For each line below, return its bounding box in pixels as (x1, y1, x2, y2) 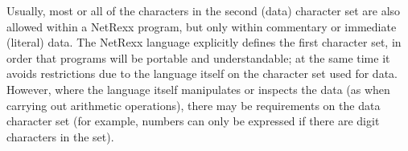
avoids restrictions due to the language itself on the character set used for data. (6, 65, 398, 82)
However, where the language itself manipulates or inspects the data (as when (6, 80, 390, 97)
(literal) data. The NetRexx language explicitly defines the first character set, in (6, 34, 402, 51)
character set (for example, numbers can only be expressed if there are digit (6, 112, 380, 129)
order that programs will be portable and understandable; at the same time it (6, 49, 390, 66)
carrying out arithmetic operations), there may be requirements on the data (6, 96, 381, 113)
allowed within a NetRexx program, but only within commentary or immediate (6, 18, 397, 35)
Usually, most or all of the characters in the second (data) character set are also (6, 2, 401, 18)
